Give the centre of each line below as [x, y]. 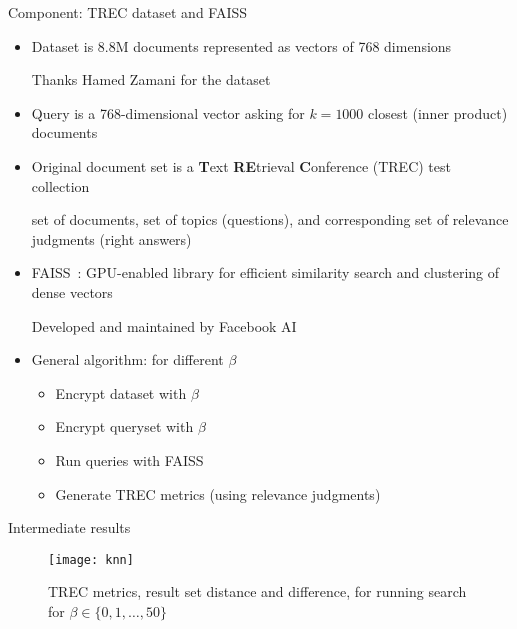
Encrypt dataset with [121, 392]
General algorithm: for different [127, 359]
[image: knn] [91, 559]
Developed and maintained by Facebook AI [164, 325]
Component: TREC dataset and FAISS [128, 12]
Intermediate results [69, 527]
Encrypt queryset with [124, 426]
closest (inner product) [438, 112]
